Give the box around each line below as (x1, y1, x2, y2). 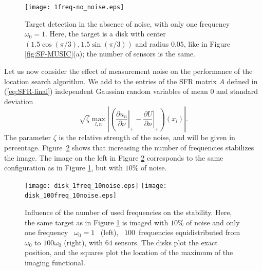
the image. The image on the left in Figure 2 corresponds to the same (4, 152, 223, 163)
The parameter (4, 132, 51, 143)
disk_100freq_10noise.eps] (25, 192, 117, 200)
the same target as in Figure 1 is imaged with (25, 217, 169, 227)
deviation (4, 95, 33, 106)
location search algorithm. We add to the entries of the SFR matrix (4, 75, 217, 86)
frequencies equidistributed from (139, 227, 240, 238)
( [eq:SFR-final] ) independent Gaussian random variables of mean (4, 86, 208, 96)
